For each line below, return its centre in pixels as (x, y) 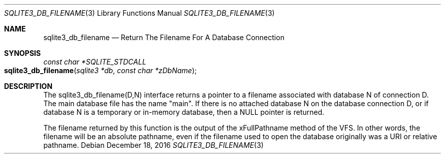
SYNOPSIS (23, 53)
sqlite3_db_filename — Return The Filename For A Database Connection (164, 37)
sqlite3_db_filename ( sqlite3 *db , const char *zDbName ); (101, 70)
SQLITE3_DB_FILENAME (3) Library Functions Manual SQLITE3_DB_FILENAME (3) (139, 13)
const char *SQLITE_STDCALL (95, 62)
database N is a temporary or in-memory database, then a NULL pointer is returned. (184, 112)
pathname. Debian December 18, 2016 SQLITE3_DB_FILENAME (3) (153, 145)
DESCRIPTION (28, 86)
